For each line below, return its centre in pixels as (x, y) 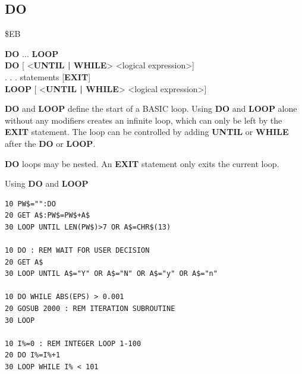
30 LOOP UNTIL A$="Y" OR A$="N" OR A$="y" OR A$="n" (111, 274)
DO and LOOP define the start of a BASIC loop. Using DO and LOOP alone (151, 109)
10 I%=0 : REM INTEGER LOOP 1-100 (73, 343)
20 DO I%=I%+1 (33, 355)
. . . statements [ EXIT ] (48, 76)
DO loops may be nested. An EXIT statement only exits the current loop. (142, 163)
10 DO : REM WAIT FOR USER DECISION (77, 251)
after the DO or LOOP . (50, 143)
